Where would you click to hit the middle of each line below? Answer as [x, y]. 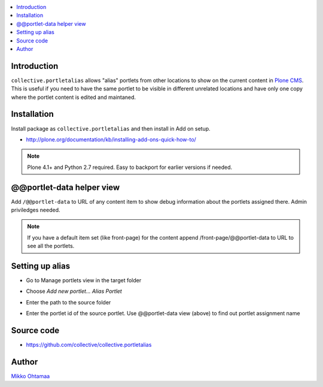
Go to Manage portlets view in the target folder [84, 280]
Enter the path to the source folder [68, 302]
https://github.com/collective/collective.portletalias [89, 345]
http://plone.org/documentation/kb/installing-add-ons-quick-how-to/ [111, 139]
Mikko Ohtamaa [31, 376]
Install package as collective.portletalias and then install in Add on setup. [111, 128]
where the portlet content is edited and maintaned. [74, 97]
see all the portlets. [51, 246]
